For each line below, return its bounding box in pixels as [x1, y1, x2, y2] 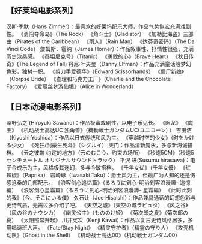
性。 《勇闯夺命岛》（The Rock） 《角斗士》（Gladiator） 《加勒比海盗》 [6, 30, 183, 37]
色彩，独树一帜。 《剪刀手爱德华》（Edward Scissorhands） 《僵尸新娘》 [6, 68, 185, 75]
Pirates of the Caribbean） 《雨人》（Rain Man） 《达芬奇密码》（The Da [16, 38, 195, 45]
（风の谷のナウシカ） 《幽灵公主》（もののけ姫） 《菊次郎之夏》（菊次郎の [6, 209, 188, 216]
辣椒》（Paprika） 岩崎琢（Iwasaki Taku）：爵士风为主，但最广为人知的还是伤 [6, 171, 195, 179]
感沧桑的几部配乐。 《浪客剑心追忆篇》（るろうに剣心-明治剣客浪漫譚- [6, 179, 179, 186]
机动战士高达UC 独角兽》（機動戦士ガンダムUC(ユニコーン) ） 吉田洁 [23, 126, 192, 134]
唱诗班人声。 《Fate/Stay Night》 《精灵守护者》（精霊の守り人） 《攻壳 [11, 224, 189, 231]
